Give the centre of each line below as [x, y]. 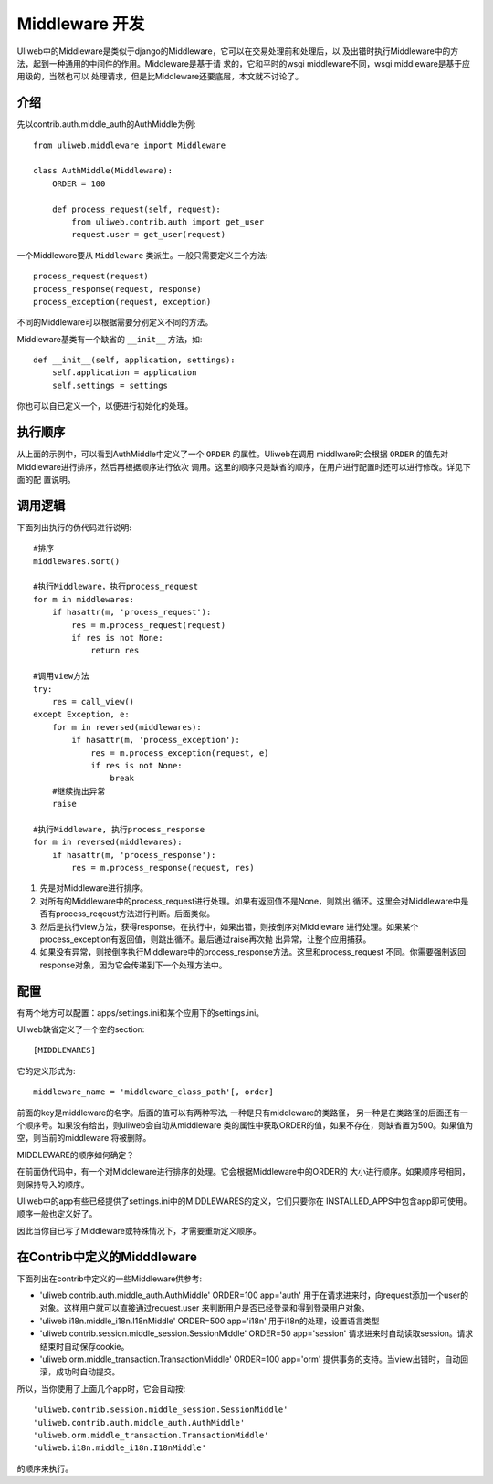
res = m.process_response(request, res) [163, 868]
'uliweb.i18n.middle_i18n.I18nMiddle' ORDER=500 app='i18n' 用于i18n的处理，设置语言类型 [210, 1321]
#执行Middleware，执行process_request [116, 587]
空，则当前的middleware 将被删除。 [84, 1138]
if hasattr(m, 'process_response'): [134, 855]
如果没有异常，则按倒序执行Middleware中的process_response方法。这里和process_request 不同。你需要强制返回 [253, 952]
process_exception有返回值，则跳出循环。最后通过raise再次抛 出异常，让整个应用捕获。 [205, 939]
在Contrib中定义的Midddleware [107, 1256]
